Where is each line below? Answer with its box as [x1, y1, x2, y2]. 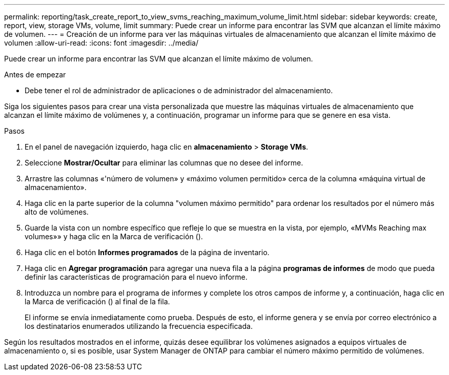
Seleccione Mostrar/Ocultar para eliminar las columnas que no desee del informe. [25, 158, 303, 167]
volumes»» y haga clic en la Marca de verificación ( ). [25, 232, 203, 241]
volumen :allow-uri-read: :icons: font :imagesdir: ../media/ [4, 38, 198, 47]
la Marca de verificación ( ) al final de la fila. [25, 297, 170, 306]
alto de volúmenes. [25, 207, 89, 216]
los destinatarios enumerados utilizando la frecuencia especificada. [25, 322, 253, 330]
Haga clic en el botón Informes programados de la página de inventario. [25, 248, 270, 257]
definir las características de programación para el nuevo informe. [25, 273, 248, 281]
